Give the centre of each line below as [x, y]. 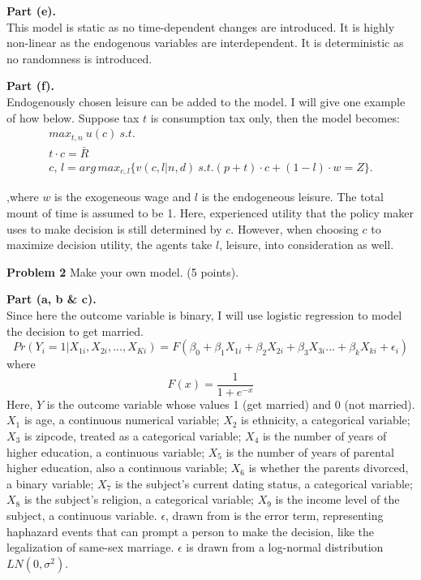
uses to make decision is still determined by [114, 228]
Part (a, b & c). [52, 299]
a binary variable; [50, 483]
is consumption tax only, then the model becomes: [275, 117]
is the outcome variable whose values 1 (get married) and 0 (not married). [231, 404]
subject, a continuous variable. [82, 515]
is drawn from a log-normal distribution [285, 547]
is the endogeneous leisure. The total [292, 197]
